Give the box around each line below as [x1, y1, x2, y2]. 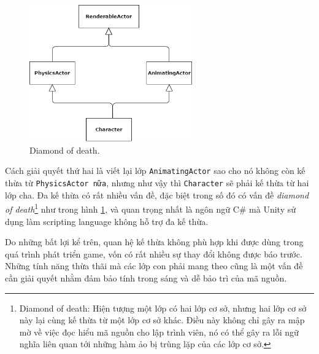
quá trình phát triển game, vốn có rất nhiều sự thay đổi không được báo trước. [5, 247, 302, 260]
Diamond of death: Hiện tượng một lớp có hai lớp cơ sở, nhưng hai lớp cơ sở [19, 301, 307, 314]
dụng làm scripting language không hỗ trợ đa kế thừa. [5, 214, 209, 227]
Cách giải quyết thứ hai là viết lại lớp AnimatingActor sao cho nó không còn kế [5, 164, 306, 177]
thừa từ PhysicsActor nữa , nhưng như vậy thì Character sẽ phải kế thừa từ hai [5, 176, 309, 189]
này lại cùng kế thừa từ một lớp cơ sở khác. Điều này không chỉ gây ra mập [19, 313, 305, 326]
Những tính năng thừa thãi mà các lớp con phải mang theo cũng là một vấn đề [5, 259, 303, 272]
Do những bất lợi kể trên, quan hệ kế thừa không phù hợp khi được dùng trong [5, 235, 304, 248]
